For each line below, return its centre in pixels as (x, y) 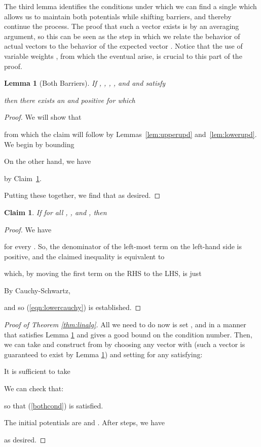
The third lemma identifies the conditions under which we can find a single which (130, 6)
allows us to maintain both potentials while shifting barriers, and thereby (118, 16)
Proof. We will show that (43, 117)
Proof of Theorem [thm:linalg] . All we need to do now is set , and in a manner (125, 324)
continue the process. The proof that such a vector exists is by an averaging (122, 26)
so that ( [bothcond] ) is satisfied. (54, 405)
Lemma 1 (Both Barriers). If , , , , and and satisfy (85, 83)
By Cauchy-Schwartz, (37, 290)
